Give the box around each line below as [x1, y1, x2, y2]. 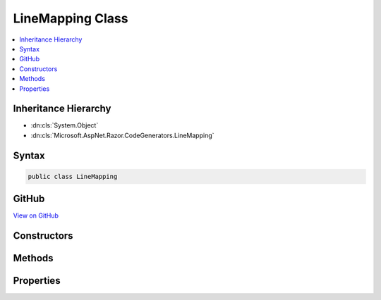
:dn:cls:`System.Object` [30, 121, 99, 130]
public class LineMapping [28, 173, 118, 180]
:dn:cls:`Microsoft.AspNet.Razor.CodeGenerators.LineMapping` [30, 131, 214, 139]
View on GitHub [13, 211, 59, 220]
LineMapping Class [13, 11, 128, 26]
